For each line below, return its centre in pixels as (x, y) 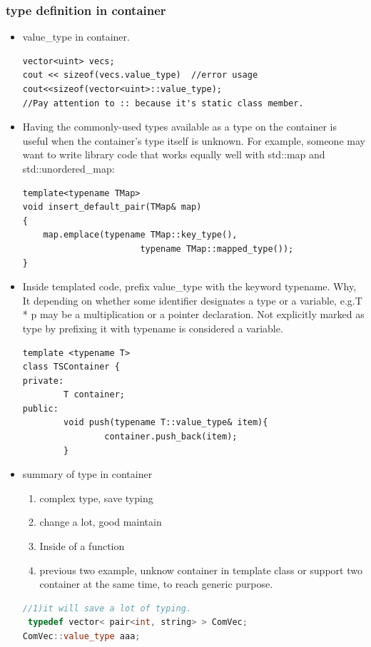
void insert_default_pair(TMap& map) (112, 207)
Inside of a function (82, 546)
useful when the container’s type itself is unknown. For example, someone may (194, 140)
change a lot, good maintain (101, 522)
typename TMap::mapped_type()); (217, 249)
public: (40, 408)
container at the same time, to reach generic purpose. (156, 584)
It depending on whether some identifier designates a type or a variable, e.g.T (192, 300)
